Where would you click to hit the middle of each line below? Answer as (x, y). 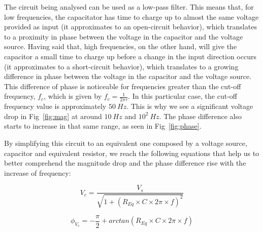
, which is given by (73, 96)
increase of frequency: (38, 172)
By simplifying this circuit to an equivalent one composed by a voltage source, (126, 143)
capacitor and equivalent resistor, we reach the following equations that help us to (132, 153)
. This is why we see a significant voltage (190, 106)
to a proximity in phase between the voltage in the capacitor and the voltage (124, 36)
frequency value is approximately (55, 106)
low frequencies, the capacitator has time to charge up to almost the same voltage (131, 16)
